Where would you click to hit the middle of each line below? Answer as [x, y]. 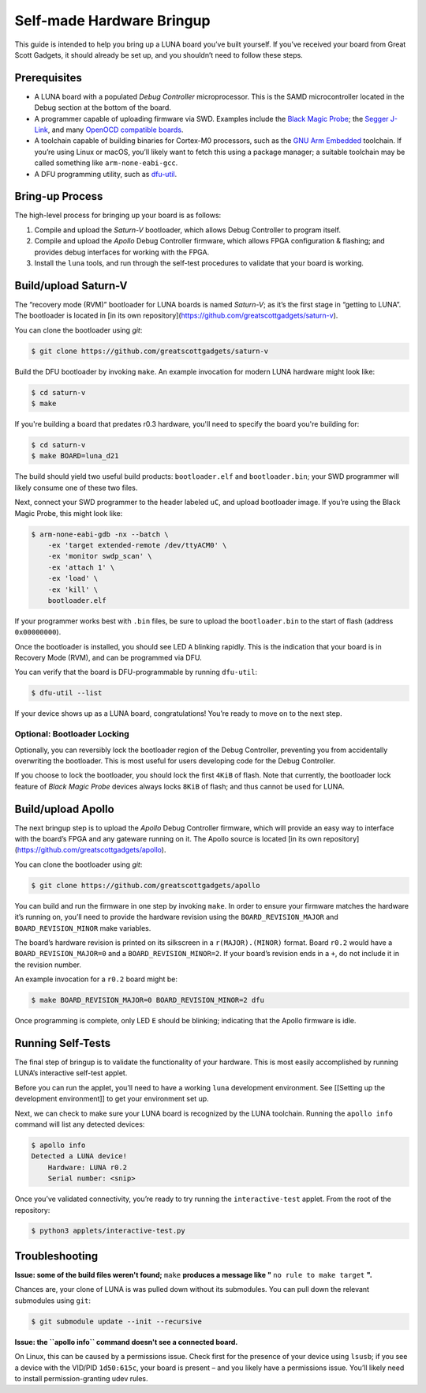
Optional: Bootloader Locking [72, 734]
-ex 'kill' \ [73, 589]
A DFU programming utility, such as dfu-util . [106, 174]
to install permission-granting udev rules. [82, 1378]
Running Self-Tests [63, 1043]
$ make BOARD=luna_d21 [75, 456]
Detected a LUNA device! [79, 1156]
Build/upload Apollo [64, 809]
